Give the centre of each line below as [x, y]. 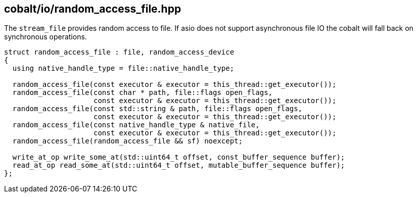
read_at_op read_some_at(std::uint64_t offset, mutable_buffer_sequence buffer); [179, 165]
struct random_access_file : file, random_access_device [119, 52]
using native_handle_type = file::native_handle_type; [123, 68]
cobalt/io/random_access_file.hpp [93, 9]
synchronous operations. [45, 37]
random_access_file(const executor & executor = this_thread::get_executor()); [174, 85]
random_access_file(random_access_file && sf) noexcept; [128, 141]
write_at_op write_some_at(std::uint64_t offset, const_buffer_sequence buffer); [179, 157]
